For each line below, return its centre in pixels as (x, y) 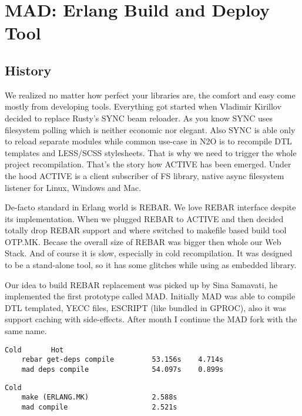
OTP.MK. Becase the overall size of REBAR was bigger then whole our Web (143, 241)
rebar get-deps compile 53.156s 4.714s (123, 360)
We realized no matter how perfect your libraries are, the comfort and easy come (150, 95)
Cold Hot (34, 350)
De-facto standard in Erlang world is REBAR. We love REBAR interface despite (150, 207)
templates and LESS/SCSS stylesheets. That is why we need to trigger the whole (151, 152)
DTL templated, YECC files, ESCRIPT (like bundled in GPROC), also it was (146, 307)
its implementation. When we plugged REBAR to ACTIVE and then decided (144, 218)
